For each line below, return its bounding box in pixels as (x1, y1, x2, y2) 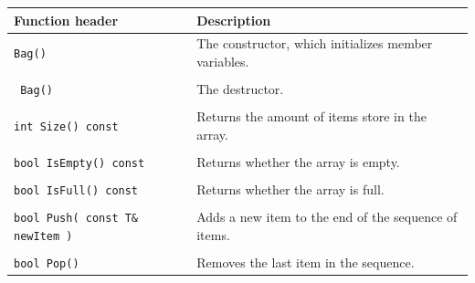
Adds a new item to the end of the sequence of (196, 207, 458, 226)
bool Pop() (14, 257, 79, 270)
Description (196, 10, 271, 29)
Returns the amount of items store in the (196, 107, 427, 126)
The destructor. (196, 79, 284, 99)
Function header (14, 10, 119, 29)
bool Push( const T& (14, 212, 139, 225)
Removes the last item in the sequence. (196, 253, 415, 272)
